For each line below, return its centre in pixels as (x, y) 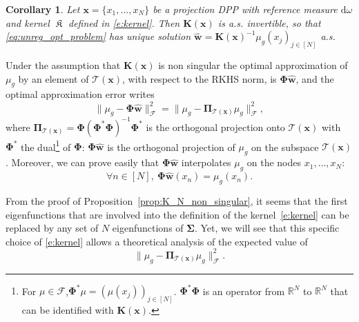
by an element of (54, 78)
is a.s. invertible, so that (269, 22)
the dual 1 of (46, 145)
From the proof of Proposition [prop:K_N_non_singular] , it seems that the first (177, 201)
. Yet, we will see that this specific (267, 228)
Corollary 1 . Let (43, 9)
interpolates (206, 162)
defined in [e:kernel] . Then (124, 22)
